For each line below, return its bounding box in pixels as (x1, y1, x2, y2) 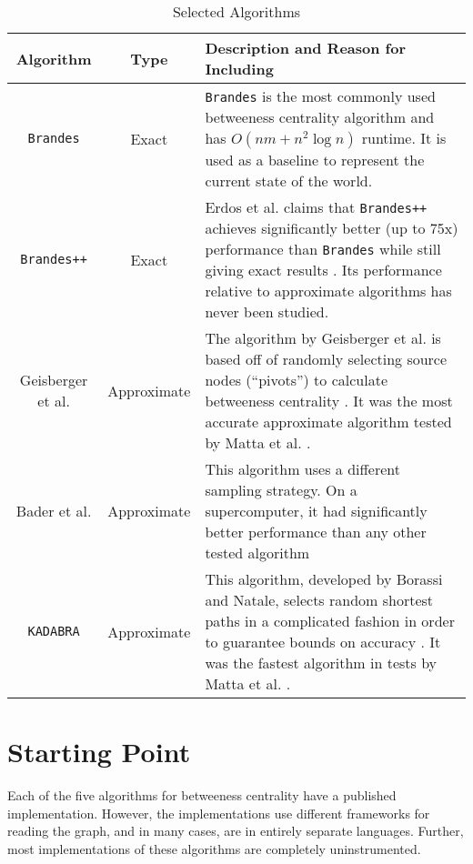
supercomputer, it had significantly (205, 500, 428, 521)
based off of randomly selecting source (205, 348, 448, 369)
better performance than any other (205, 521, 427, 542)
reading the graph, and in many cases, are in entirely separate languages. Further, (7, 821, 464, 840)
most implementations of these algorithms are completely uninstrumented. (7, 839, 421, 858)
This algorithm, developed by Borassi (205, 568, 443, 589)
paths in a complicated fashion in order (205, 610, 455, 631)
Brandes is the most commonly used (205, 85, 436, 106)
